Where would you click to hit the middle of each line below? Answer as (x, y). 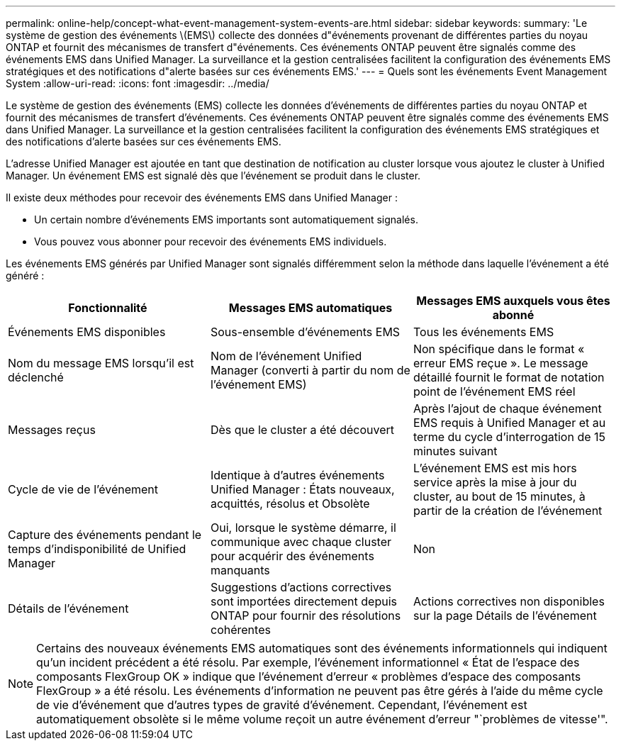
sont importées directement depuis (303, 601)
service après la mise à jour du (495, 482)
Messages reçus (52, 430)
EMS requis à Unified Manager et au (509, 423)
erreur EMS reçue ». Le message (500, 363)
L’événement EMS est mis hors (495, 468)
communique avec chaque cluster (301, 542)
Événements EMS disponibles (87, 332)
